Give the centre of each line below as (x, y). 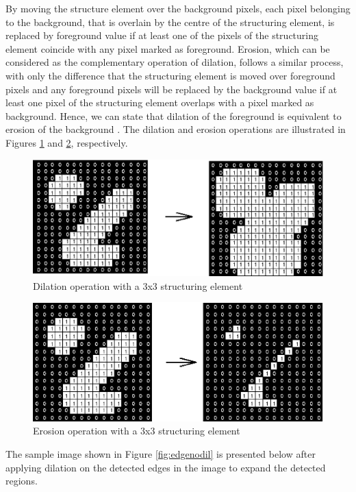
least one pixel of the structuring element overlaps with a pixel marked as (160, 102)
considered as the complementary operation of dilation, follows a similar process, (175, 62)
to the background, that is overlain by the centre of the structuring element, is (170, 22)
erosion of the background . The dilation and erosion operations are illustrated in (176, 129)
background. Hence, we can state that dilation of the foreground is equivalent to (174, 115)
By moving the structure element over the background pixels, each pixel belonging (178, 8)
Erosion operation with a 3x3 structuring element (137, 431)
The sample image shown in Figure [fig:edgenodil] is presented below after (161, 453)
